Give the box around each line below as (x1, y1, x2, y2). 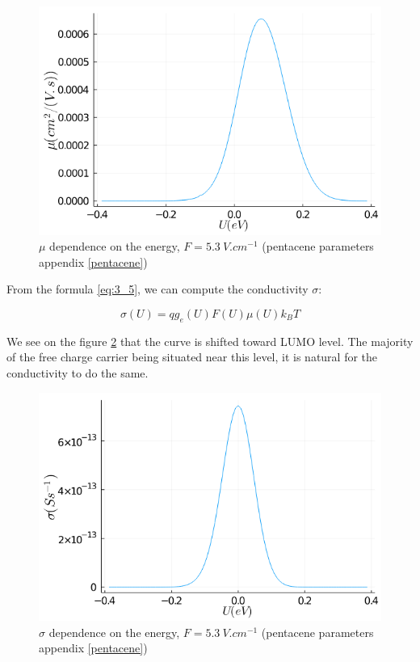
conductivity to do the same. (6, 365, 149, 382)
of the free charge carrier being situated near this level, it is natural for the (6, 348, 378, 365)
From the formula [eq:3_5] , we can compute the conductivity (6, 280, 309, 297)
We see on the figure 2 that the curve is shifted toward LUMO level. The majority (6, 332, 414, 349)
